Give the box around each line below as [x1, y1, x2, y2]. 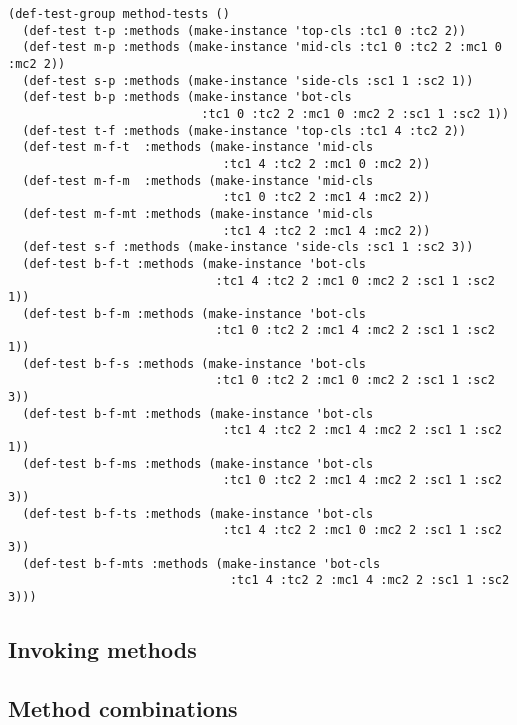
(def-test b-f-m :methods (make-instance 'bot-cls [22, 306, 366, 321]
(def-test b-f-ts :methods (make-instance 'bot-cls [22, 506, 374, 521]
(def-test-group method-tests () [8, 7, 230, 21]
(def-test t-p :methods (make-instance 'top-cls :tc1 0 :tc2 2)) [22, 23, 467, 38]
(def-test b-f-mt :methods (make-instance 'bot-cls [22, 406, 374, 421]
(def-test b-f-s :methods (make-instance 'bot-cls [22, 356, 366, 371]
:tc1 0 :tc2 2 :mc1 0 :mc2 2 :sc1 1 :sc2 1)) [201, 106, 510, 121]
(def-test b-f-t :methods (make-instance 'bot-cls [22, 256, 366, 271]
